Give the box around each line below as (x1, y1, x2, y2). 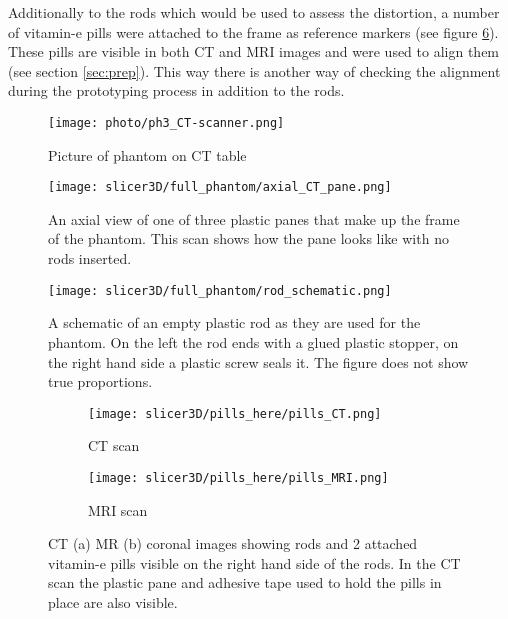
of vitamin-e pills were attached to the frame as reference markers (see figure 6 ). (8, 21, 499, 42)
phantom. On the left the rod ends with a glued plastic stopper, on (48, 331, 459, 352)
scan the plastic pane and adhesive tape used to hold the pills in (48, 572, 442, 593)
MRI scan (88, 499, 148, 520)
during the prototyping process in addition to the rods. (8, 80, 345, 101)
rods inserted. (48, 248, 132, 269)
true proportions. (48, 371, 153, 392)
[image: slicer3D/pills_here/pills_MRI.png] (88, 470, 389, 485)
